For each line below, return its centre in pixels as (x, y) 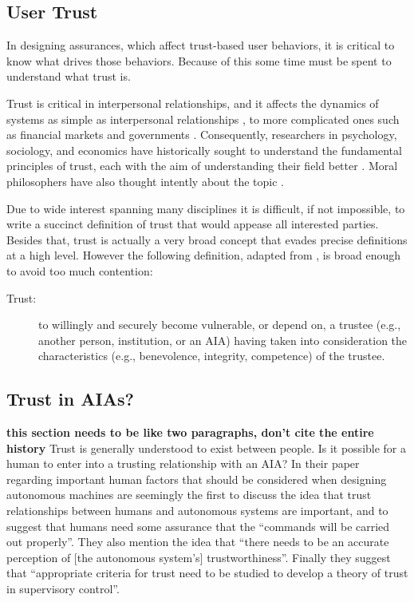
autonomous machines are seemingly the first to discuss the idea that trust (189, 495)
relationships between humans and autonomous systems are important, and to (197, 511)
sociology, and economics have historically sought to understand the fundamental (204, 150)
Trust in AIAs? (70, 399)
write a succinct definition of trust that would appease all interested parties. (193, 224)
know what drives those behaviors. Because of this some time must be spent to (199, 60)
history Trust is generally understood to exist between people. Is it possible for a (207, 448)
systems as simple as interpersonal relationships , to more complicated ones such (203, 119)
